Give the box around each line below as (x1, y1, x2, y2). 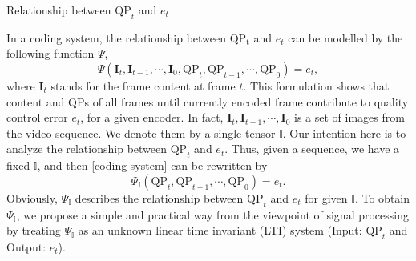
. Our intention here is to (282, 124, 406, 141)
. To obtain (354, 189, 410, 206)
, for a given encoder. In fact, (80, 109, 224, 126)
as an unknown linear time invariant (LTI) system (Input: (78, 222, 362, 239)
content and (6, 93, 65, 110)
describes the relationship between (75, 189, 244, 206)
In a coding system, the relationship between (6, 29, 227, 46)
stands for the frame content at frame (50, 77, 236, 94)
